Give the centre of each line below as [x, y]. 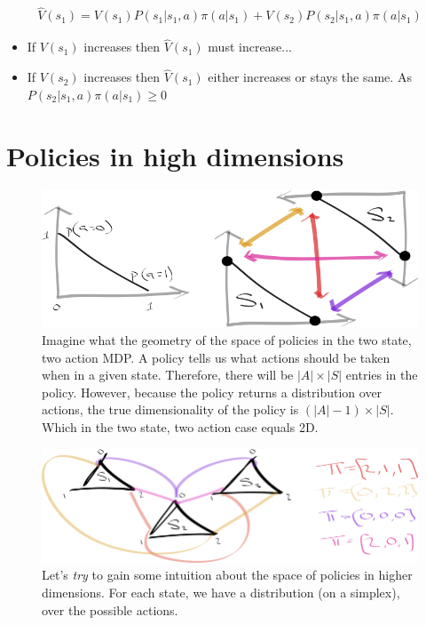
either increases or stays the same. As [310, 77]
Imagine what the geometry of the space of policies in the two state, [227, 340]
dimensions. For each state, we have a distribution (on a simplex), [221, 592]
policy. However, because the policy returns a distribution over [212, 392]
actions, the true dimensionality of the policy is [170, 409]
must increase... [250, 47]
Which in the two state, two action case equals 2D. [180, 426]
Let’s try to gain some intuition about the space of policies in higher [227, 575]
